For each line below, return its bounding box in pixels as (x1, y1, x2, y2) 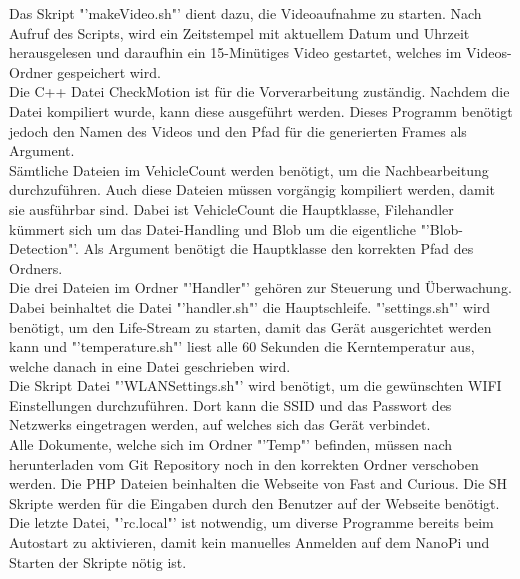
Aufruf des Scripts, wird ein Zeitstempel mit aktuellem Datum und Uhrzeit (9, 22, 470, 43)
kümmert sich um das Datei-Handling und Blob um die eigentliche (9, 218, 416, 239)
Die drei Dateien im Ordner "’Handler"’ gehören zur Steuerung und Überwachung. (9, 277, 512, 298)
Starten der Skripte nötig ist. (9, 551, 187, 572)
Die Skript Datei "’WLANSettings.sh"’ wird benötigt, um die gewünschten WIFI (9, 375, 502, 396)
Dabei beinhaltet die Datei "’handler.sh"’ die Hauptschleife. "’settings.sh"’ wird (9, 296, 491, 317)
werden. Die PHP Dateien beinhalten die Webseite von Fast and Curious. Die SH (9, 473, 508, 494)
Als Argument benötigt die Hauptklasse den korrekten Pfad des (83, 238, 474, 259)
